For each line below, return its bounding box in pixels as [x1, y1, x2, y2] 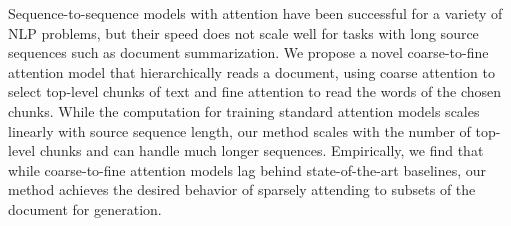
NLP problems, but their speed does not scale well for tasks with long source [8, 22, 479, 43]
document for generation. [8, 198, 162, 219]
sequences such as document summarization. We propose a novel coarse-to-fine [8, 42, 489, 63]
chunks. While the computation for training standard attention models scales [8, 100, 480, 121]
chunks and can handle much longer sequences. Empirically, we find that [39, 140, 484, 161]
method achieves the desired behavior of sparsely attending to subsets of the [8, 179, 476, 200]
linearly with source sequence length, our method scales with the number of [8, 120, 471, 141]
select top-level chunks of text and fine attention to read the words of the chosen [8, 81, 502, 102]
